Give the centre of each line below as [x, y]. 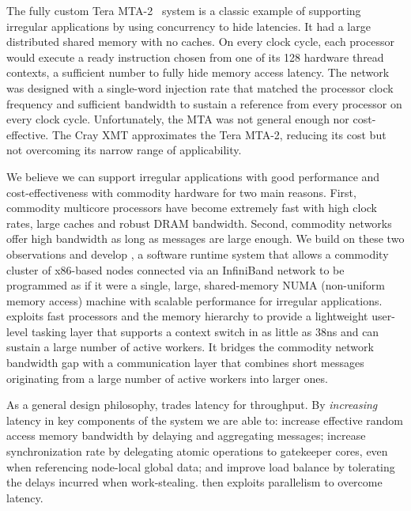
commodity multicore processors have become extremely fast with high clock [192, 208]
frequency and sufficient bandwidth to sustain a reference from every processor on [204, 103]
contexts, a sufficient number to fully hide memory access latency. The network [198, 72]
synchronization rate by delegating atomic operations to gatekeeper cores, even [197, 451]
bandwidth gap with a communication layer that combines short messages [185, 363]
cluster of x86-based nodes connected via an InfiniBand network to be [175, 269]
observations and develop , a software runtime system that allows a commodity [198, 254]
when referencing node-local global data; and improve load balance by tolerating [201, 466]
